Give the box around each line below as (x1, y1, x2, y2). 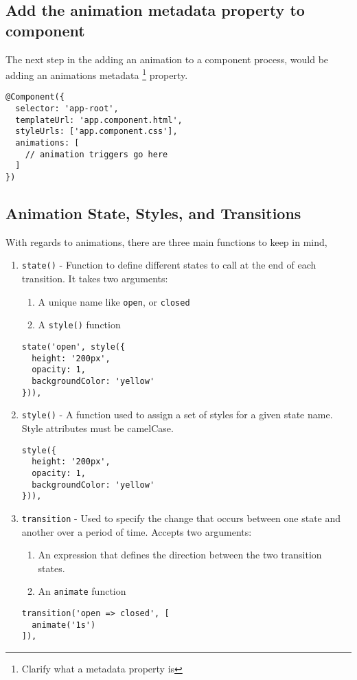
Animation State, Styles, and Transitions (5, 203, 301, 224)
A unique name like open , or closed (38, 294, 190, 308)
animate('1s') (32, 620, 96, 630)
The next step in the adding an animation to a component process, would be (5, 52, 329, 66)
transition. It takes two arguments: (21, 271, 168, 286)
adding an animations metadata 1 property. (5, 66, 188, 82)
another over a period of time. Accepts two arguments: (21, 524, 252, 539)
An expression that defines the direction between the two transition (38, 547, 322, 562)
